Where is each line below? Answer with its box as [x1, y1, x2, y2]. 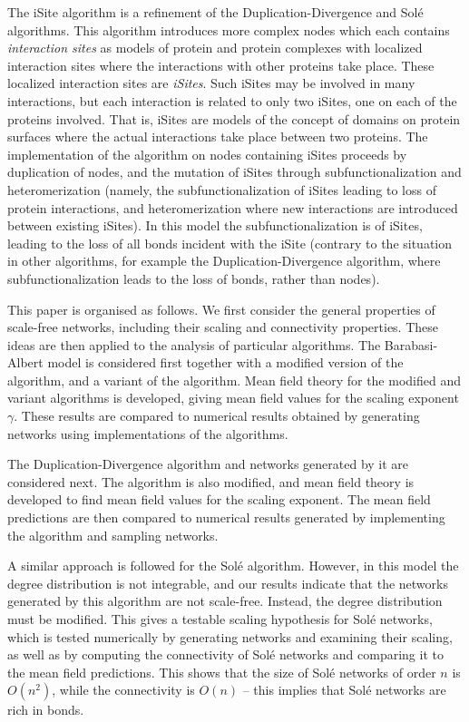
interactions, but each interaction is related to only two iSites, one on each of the [7, 91, 457, 110]
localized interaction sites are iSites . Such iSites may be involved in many [7, 73, 415, 93]
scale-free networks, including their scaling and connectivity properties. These [7, 317, 439, 337]
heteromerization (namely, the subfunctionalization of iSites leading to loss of [7, 180, 436, 199]
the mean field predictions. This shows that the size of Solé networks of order [7, 662, 436, 681]
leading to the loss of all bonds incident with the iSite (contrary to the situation [7, 233, 453, 252]
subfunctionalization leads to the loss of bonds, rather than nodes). [7, 268, 380, 288]
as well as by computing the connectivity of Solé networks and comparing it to [7, 645, 444, 664]
